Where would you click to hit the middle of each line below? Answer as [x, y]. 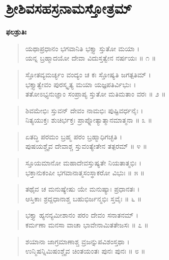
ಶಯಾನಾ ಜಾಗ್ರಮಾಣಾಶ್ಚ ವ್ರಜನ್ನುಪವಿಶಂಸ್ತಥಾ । [77, 241]
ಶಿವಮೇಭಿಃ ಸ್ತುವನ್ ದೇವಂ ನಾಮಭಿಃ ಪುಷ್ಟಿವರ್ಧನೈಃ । [84, 110]
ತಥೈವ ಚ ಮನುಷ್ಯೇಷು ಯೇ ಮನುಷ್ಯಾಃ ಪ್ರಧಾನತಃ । [83, 189]
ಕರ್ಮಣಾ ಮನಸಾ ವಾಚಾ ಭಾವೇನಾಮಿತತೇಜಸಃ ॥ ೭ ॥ [87, 225]
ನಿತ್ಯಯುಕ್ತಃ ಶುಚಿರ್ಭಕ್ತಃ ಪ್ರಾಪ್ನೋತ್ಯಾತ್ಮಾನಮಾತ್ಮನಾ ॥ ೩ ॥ [89, 120]
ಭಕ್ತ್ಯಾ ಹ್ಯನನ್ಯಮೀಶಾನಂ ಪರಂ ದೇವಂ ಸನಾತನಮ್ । [82, 215]
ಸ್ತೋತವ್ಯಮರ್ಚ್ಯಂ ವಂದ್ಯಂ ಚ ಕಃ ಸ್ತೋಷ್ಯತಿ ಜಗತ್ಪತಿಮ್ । [88, 74]
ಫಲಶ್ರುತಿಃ [16, 32]
